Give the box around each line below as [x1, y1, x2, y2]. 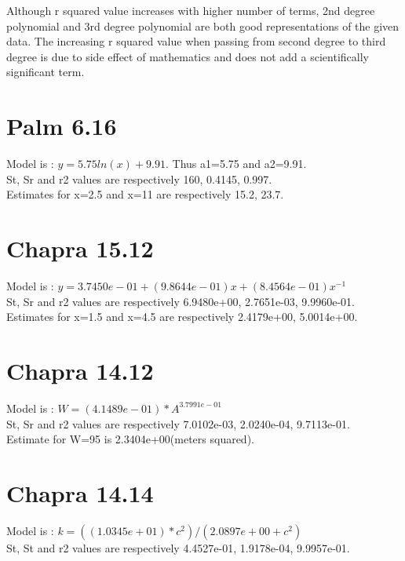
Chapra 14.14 [6, 476, 154, 508]
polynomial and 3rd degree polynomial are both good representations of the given [6, 17, 400, 34]
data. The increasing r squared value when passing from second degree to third [6, 33, 386, 49]
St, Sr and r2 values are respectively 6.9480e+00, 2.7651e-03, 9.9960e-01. [6, 293, 356, 309]
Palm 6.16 [6, 110, 117, 142]
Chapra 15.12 [6, 232, 154, 264]
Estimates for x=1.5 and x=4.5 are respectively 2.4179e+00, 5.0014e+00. [6, 308, 358, 325]
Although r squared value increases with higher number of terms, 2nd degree [6, 2, 375, 18]
